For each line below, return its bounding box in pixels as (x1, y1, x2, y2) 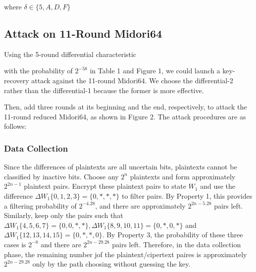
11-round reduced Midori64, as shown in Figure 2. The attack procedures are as (4, 111, 246, 121)
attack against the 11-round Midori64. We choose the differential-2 (31, 75, 233, 85)
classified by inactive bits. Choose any (4, 171, 119, 181)
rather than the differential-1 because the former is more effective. (4, 85, 204, 95)
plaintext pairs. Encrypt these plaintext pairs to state (24, 181, 186, 191)
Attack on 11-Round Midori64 (4, 25, 162, 41)
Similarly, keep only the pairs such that (4, 210, 123, 220)
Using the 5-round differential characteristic (4, 49, 137, 59)
